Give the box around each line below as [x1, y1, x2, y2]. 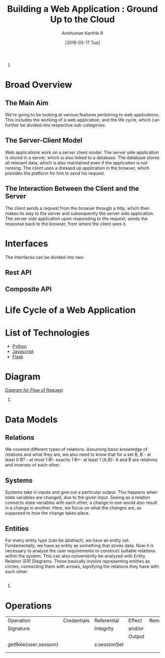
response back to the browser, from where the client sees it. [5, 221, 127, 227]
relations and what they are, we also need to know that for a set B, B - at [5, 451, 151, 457]
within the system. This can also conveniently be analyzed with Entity [5, 553, 146, 559]
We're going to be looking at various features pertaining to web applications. [5, 111, 160, 117]
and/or [128, 625, 144, 632]
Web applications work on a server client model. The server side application [5, 149, 159, 155]
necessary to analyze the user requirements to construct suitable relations [5, 548, 156, 553]
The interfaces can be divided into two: [5, 254, 84, 260]
